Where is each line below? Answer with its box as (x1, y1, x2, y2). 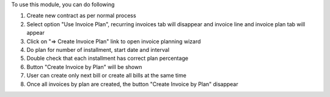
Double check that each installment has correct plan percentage (26, 55, 189, 62)
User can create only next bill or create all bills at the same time (26, 72, 186, 79)
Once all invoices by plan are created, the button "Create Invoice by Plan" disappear (26, 80, 238, 88)
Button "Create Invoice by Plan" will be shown (26, 63, 142, 70)
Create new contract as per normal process (26, 12, 137, 20)
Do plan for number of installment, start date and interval (26, 46, 170, 53)
